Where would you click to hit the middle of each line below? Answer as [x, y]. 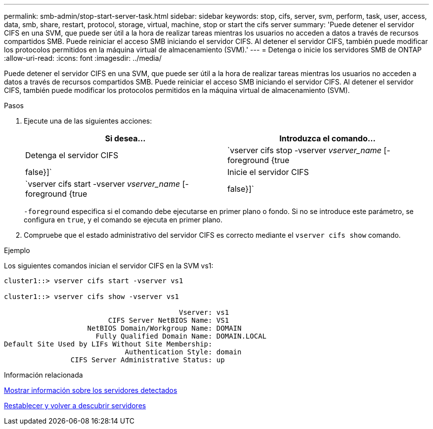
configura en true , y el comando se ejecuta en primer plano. [123, 220]
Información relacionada [43, 375]
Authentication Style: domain [183, 352]
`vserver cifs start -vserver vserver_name [103, 184]
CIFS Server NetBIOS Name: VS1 [169, 320]
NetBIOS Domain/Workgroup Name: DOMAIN [164, 328]
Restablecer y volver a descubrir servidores [75, 406]
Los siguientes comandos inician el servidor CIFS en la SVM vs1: [109, 266]
